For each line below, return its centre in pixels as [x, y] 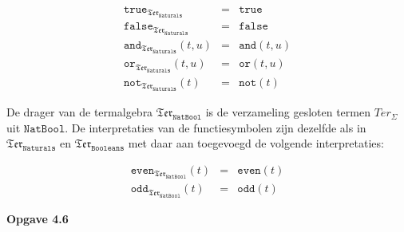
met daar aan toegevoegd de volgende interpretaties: [256, 143]
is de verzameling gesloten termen [288, 112]
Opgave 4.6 [38, 218]
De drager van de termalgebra [80, 112]
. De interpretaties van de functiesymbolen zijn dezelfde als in [216, 127]
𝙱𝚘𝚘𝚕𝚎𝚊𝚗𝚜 [108, 149]
